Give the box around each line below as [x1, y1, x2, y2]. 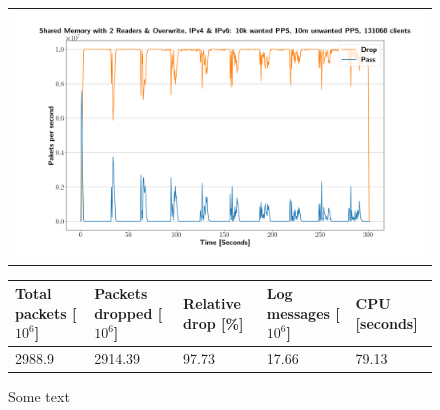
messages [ [266, 302, 340, 323]
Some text [8, 386, 70, 407]
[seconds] [355, 312, 418, 333]
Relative [183, 292, 241, 313]
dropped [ [94, 302, 163, 323]
